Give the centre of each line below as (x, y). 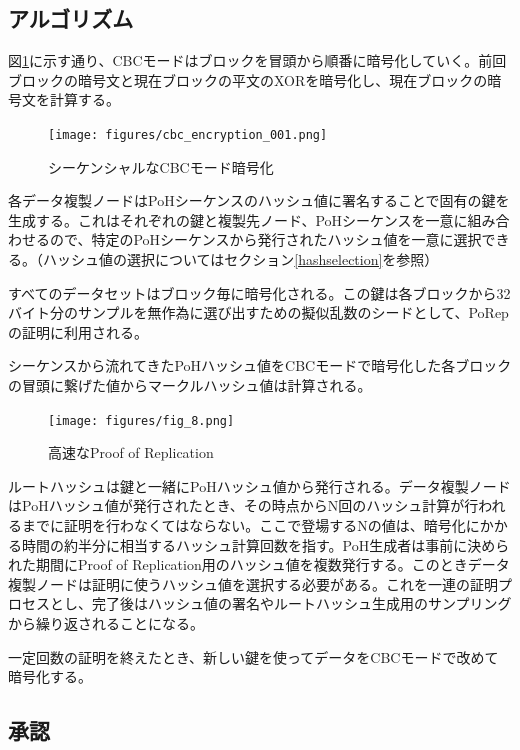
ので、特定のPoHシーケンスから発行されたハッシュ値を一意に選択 (265, 239)
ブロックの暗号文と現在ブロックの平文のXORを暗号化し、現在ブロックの (248, 79)
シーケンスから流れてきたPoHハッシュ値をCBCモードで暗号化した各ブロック (260, 365)
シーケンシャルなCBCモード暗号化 (161, 166)
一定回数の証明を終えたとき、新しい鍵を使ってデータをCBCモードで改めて (253, 656)
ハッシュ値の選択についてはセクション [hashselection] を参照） (240, 259)
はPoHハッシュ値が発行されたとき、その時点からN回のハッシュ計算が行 (243, 505)
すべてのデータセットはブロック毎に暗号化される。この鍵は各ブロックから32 (259, 292)
